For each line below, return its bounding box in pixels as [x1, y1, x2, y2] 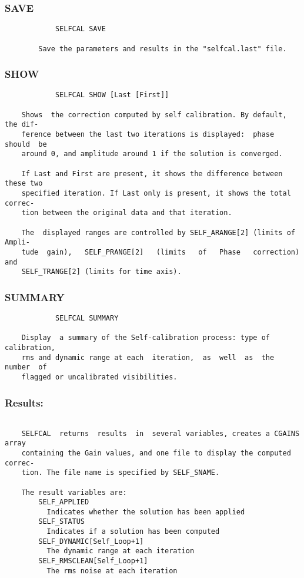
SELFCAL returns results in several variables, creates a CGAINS [21, 429, 300, 438]
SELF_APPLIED [38, 498, 89, 507]
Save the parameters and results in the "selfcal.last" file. [38, 44, 287, 53]
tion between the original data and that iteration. [21, 209, 232, 217]
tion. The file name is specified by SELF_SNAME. [21, 468, 220, 477]
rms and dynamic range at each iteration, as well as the [21, 353, 275, 362]
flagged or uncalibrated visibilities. [21, 373, 178, 382]
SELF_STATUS [38, 517, 85, 526]
